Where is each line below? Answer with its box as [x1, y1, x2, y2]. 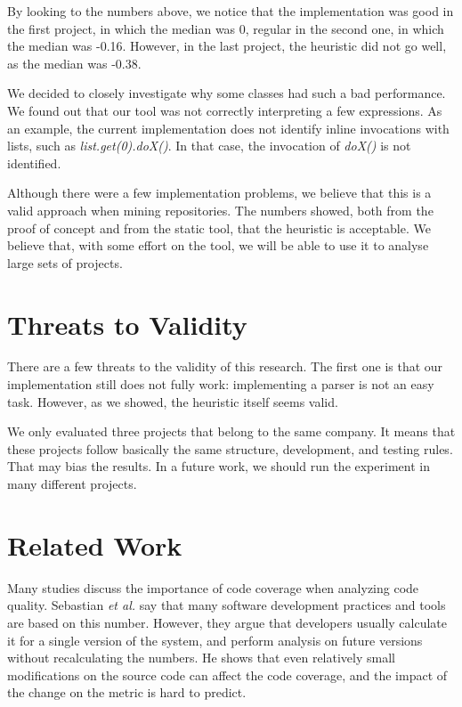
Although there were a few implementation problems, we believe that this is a [7, 183, 432, 202]
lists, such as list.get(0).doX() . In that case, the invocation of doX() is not [7, 136, 411, 155]
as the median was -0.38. [7, 53, 142, 72]
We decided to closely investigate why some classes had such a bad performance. [7, 84, 446, 102]
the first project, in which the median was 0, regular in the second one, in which [7, 19, 444, 37]
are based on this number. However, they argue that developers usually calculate [7, 613, 447, 631]
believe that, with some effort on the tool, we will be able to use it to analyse [7, 236, 429, 255]
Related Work [7, 526, 182, 563]
